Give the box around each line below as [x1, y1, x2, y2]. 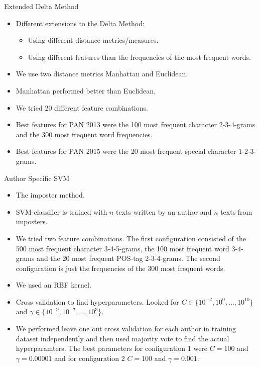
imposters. [16, 216, 48, 227]
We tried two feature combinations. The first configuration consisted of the [16, 233, 246, 243]
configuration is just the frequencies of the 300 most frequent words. [16, 262, 225, 273]
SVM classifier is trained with [16, 206, 107, 217]
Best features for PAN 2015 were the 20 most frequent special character [16, 146, 236, 156]
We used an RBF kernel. [16, 280, 91, 290]
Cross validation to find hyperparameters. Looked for [16, 296, 179, 307]
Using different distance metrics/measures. [28, 35, 159, 45]
